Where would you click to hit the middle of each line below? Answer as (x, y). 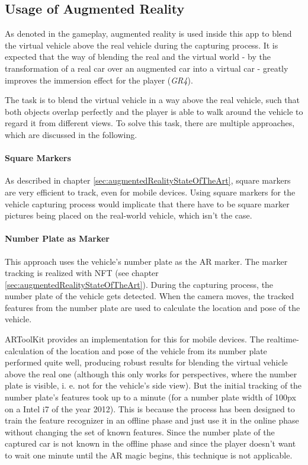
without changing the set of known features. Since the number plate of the (140, 432)
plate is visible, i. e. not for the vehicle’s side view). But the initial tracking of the (153, 385)
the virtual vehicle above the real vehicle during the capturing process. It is (142, 45)
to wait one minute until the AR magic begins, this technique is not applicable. (149, 455)
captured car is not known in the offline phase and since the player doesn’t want (150, 443)
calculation (25, 350)
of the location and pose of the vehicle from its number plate (157, 350)
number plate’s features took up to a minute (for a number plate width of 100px (150, 397)
